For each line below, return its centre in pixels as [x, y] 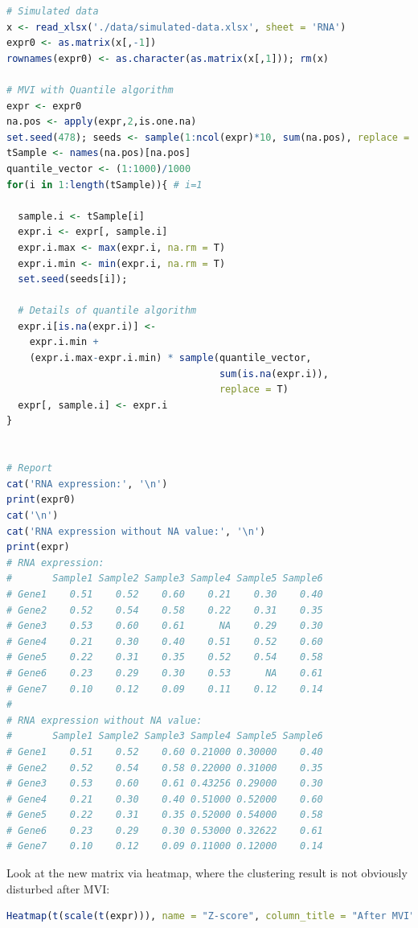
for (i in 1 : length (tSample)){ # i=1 [104, 185]
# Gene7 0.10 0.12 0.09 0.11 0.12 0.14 [165, 689]
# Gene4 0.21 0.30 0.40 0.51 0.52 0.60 [165, 641]
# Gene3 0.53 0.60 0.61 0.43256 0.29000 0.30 [165, 784]
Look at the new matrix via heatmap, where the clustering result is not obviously [207, 873]
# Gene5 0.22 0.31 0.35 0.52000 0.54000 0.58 [165, 815]
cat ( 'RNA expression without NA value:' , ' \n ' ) [136, 531]
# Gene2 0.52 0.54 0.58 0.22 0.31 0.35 [165, 610]
